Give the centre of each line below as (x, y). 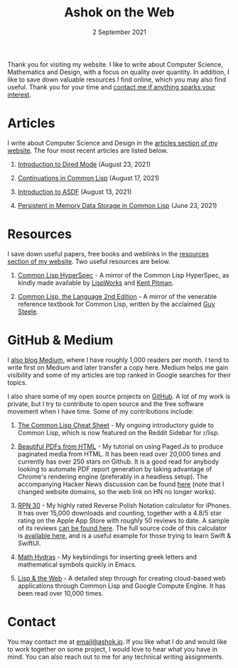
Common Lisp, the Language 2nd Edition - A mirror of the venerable (117, 296)
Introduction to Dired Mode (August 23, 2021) (84, 164)
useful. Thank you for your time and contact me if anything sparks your (112, 87)
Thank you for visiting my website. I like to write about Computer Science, (115, 64)
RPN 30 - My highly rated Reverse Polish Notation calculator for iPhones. (124, 505)
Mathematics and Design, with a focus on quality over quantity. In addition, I (118, 72)
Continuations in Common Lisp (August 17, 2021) (88, 177)
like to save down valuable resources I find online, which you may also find (117, 80)
